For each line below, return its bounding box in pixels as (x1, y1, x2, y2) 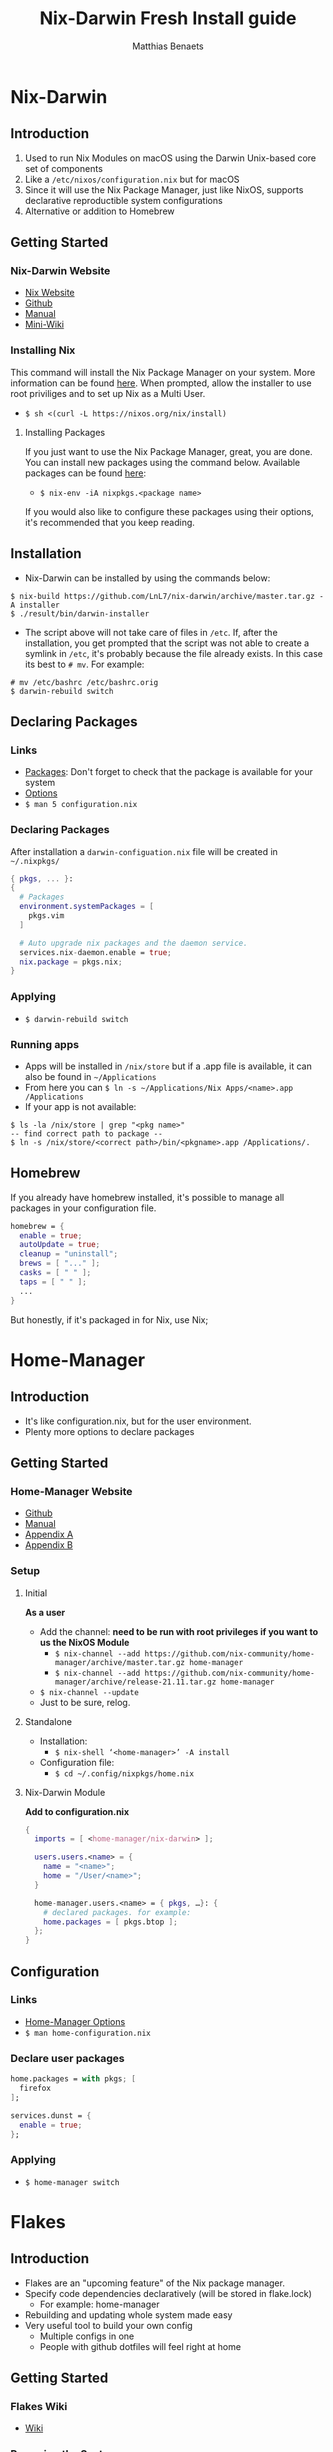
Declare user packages (10, 2051, 125, 2065)
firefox (19, 2083, 52, 2094)
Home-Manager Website (10, 1484, 133, 1498)
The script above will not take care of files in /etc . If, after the (24, 626, 278, 638)
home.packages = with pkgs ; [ (10, 2074, 137, 2084)
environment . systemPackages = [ (19, 902, 155, 912)
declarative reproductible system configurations (24, 194, 223, 206)
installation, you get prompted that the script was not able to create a (24, 637, 310, 649)
